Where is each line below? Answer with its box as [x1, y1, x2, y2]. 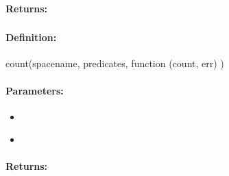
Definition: [5, 30, 57, 45]
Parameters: [5, 83, 64, 97]
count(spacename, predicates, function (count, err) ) [5, 56, 224, 71]
